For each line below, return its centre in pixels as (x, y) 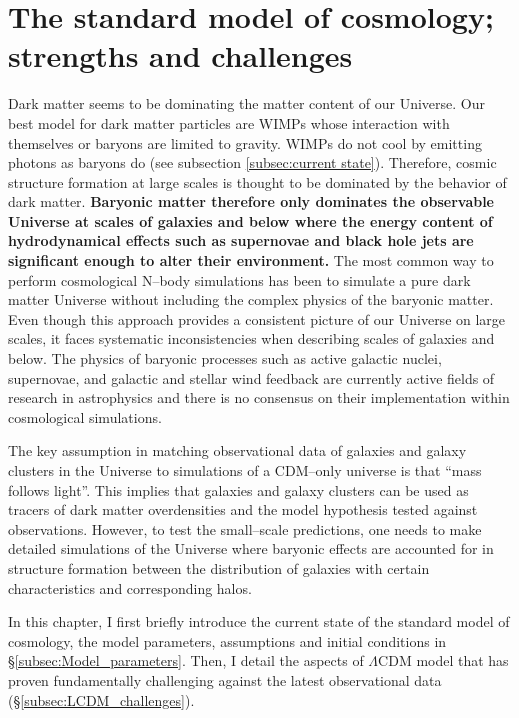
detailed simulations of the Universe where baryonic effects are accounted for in (251, 548)
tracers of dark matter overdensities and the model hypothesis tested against (243, 509)
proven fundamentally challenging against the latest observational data (225, 679)
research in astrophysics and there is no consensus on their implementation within (259, 397)
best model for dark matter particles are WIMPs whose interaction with (229, 122)
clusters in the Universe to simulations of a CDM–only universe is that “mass (245, 470)
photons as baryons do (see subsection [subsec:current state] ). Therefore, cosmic (252, 162)
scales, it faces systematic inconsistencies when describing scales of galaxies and (251, 338)
